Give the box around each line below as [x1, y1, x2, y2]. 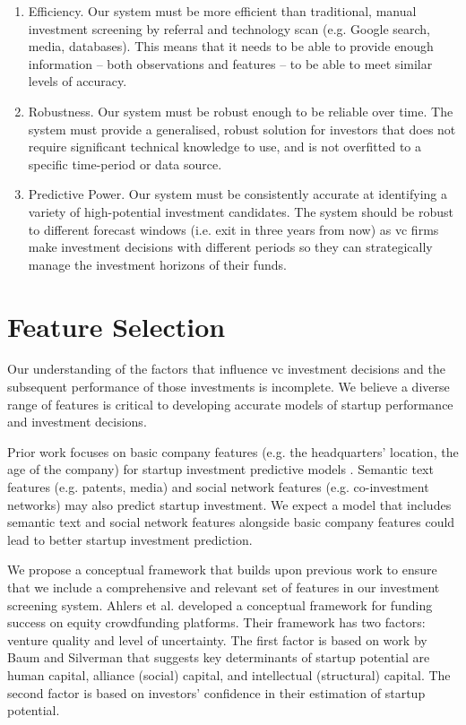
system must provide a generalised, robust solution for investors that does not [28, 119, 456, 138]
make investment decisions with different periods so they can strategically [28, 237, 433, 256]
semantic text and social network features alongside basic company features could [7, 513, 455, 531]
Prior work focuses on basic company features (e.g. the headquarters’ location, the [7, 442, 459, 461]
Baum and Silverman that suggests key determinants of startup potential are [7, 648, 430, 667]
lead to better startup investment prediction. [7, 530, 253, 548]
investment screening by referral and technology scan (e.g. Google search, [28, 19, 430, 38]
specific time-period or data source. [28, 154, 222, 173]
